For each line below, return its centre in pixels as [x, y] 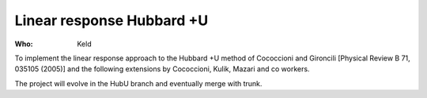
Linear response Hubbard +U [111, 20]
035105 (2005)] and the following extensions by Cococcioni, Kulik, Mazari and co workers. [162, 69]
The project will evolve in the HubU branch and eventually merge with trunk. [138, 83]
